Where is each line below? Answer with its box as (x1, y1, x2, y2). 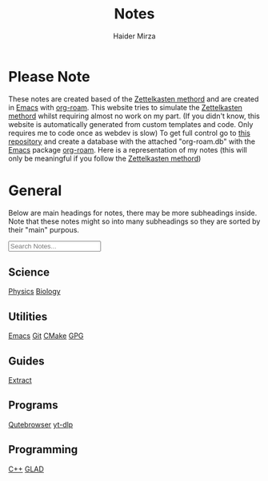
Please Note (8, 67, 90, 85)
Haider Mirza (113, 31, 156, 41)
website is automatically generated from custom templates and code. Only (8, 119, 254, 129)
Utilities (8, 309, 48, 324)
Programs (8, 399, 58, 412)
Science (8, 265, 50, 280)
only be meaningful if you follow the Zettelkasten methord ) (8, 153, 202, 163)
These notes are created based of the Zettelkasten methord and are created (8, 93, 259, 104)
